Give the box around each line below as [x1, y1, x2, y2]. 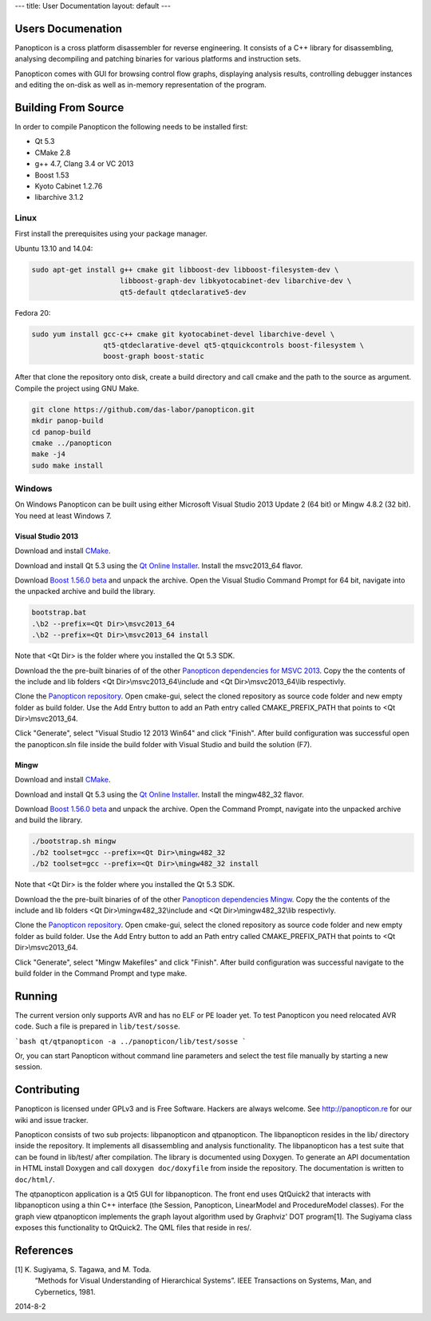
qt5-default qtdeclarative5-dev [120, 288, 247, 296]
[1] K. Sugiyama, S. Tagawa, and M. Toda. [14, 1265, 152, 1275]
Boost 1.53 [34, 170, 69, 180]
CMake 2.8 [34, 148, 71, 157]
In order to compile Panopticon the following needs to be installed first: [14, 121, 248, 131]
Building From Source [14, 101, 125, 114]
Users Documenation [14, 22, 123, 35]
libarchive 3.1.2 [34, 193, 84, 202]
